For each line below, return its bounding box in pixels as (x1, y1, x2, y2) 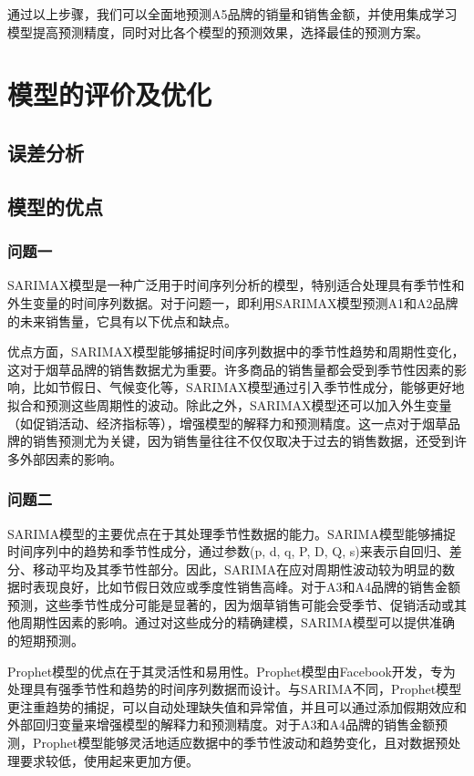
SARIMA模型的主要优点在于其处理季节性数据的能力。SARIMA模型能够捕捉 (7, 523, 456, 543)
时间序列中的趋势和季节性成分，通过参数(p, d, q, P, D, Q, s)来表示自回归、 (7, 542, 449, 561)
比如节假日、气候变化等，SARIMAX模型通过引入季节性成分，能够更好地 (32, 378, 465, 397)
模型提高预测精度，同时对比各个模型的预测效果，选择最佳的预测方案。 (7, 22, 428, 41)
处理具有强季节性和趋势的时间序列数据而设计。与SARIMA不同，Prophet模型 (7, 679, 462, 698)
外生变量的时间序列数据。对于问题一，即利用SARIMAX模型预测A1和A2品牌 (7, 293, 459, 312)
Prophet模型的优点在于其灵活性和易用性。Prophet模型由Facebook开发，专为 (7, 661, 456, 680)
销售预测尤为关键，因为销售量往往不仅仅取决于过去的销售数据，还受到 (32, 431, 454, 450)
